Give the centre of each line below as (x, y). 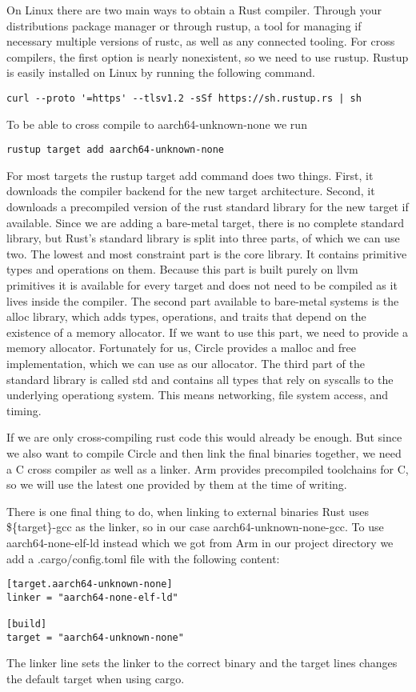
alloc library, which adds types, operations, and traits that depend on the (186, 316)
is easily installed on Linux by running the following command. (161, 72)
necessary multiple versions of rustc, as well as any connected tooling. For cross (201, 41)
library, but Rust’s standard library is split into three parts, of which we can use (203, 238)
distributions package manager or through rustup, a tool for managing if (184, 25)
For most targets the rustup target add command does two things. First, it (190, 175)
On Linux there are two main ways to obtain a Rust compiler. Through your (194, 10)
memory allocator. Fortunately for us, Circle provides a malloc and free (181, 348)
